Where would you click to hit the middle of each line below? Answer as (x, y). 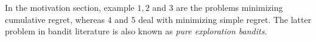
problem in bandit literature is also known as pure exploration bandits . (136, 31)
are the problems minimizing (230, 7)
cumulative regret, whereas (55, 19)
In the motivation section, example (70, 7)
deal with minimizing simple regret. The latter (225, 19)
